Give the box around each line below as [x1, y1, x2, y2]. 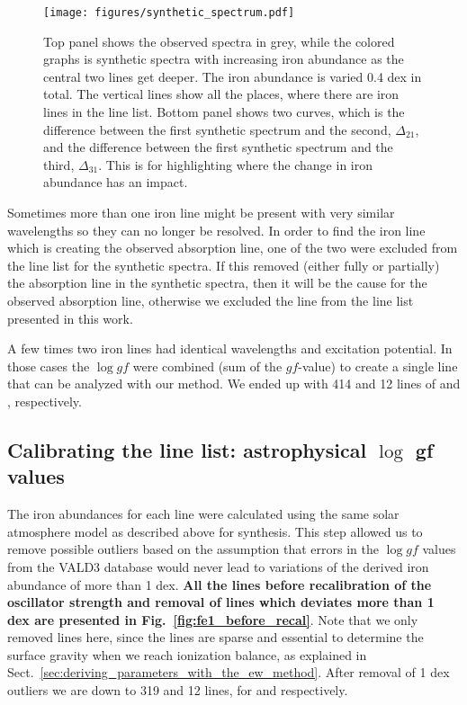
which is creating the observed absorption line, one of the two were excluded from [7, 238, 458, 257]
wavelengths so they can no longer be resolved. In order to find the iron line [7, 220, 426, 239]
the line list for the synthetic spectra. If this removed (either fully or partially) [7, 255, 440, 274]
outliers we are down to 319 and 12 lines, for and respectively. [7, 681, 348, 700]
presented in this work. [7, 308, 133, 327]
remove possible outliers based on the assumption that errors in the [7, 540, 379, 558]
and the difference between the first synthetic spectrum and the [43, 138, 393, 156]
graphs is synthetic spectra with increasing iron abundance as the [43, 49, 404, 68]
